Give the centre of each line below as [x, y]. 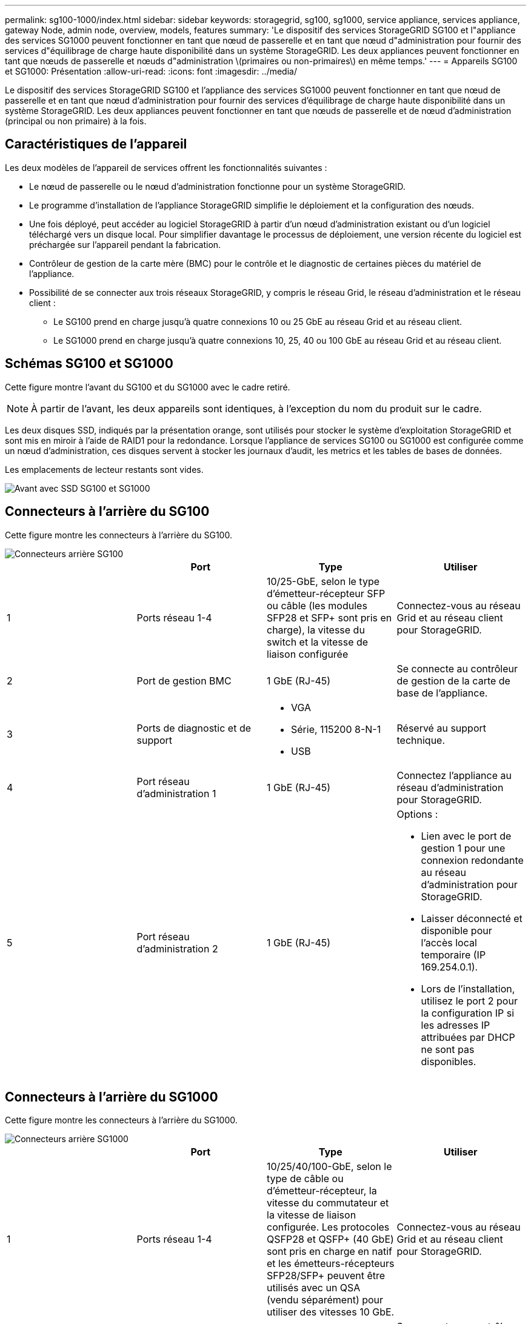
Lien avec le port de [466, 836]
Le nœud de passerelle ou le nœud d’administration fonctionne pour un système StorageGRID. [217, 186]
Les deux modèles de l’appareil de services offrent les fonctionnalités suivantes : [166, 167]
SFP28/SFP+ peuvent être [326, 1276]
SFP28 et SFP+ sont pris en [329, 617]
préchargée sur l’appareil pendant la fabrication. [125, 244]
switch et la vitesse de [318, 642]
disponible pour [456, 930]
